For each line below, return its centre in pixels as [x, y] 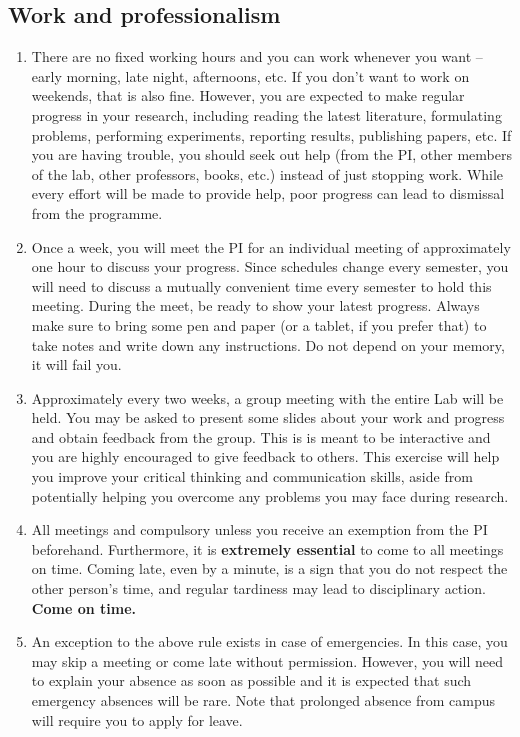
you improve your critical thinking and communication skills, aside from [252, 476]
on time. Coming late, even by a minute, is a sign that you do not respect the [269, 568]
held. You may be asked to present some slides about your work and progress [268, 417]
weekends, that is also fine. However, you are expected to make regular [248, 95]
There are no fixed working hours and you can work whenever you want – [257, 56]
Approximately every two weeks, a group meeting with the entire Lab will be [267, 397]
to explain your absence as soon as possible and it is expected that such [251, 680]
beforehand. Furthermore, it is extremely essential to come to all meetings [267, 548]
